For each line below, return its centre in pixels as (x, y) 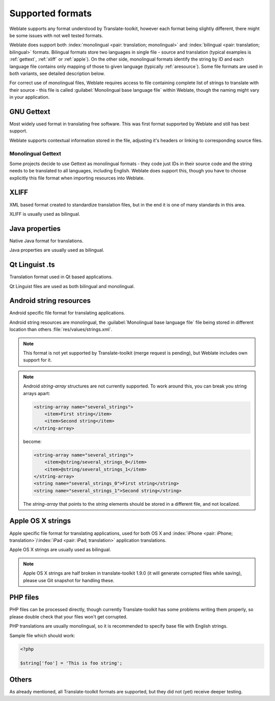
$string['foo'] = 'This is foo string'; (71, 663)
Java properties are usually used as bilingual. (57, 250)
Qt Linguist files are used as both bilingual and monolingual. (72, 286)
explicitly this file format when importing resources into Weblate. (77, 178)
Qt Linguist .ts (32, 265)
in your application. (30, 97)
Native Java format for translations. (46, 241)
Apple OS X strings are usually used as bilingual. (60, 550)
